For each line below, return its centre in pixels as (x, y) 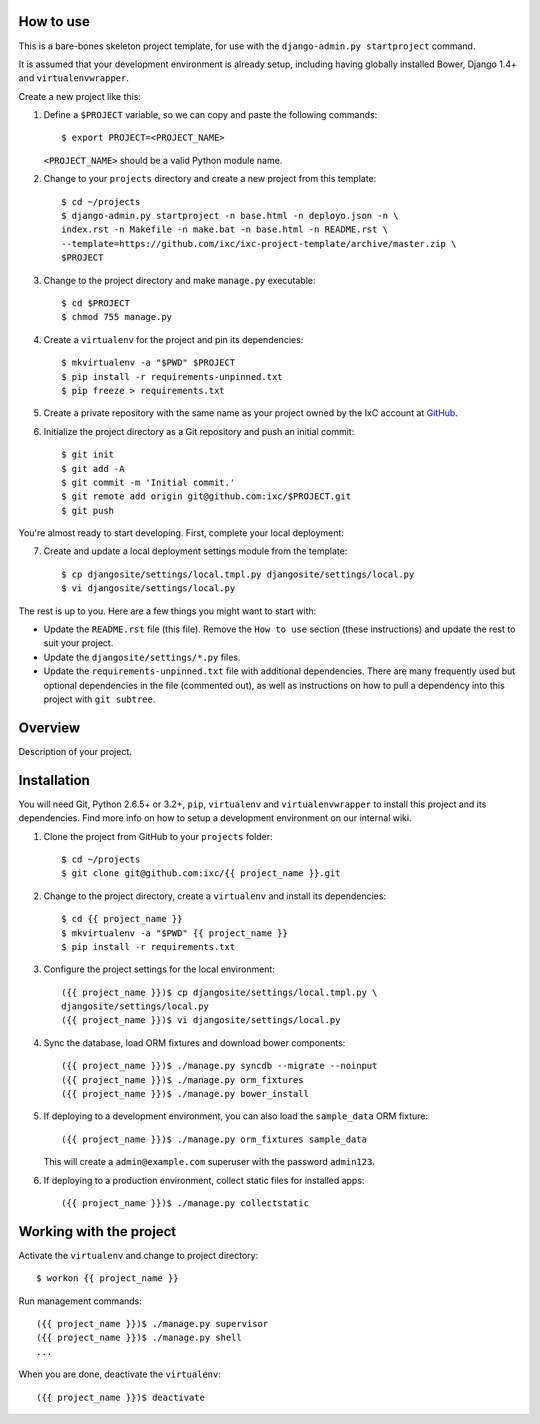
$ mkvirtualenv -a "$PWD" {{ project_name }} (175, 933)
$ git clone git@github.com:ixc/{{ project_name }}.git (201, 873)
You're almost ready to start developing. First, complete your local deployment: (181, 533)
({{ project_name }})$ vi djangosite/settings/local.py (201, 1020)
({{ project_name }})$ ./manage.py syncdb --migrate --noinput (219, 1066)
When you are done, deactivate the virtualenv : (120, 1374)
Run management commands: (80, 1301)
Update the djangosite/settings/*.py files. (142, 657)
